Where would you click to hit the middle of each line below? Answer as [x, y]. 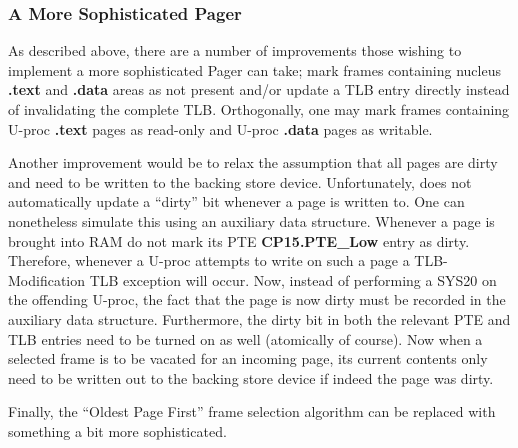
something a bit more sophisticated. [117, 430]
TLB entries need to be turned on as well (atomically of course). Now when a [245, 338]
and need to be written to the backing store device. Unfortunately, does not [240, 181]
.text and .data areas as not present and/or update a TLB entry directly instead [259, 89]
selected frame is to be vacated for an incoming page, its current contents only [248, 358]
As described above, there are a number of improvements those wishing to [235, 50]
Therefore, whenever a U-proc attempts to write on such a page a [209, 260]
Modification [47, 279]
